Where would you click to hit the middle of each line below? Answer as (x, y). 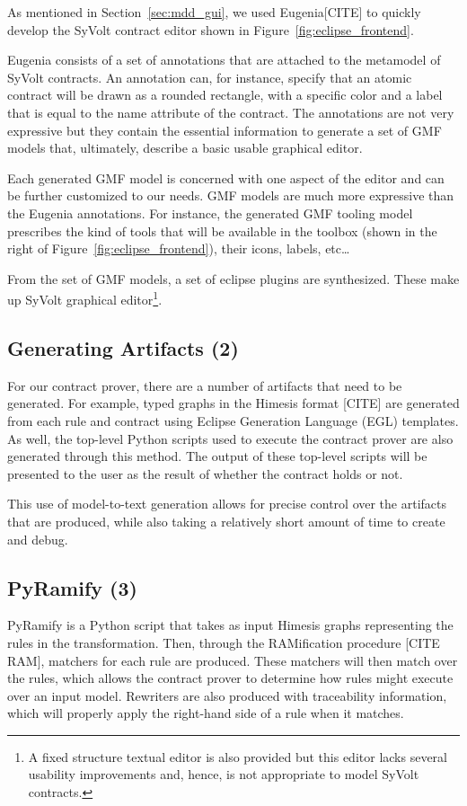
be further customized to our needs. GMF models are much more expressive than (231, 195)
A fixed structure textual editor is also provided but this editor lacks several (238, 756)
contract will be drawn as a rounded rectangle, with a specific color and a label (225, 95)
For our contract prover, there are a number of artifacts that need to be (205, 385)
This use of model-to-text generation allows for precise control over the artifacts (227, 504)
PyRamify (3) (72, 587)
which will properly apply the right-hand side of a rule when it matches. (206, 713)
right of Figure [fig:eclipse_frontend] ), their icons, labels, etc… (179, 248)
